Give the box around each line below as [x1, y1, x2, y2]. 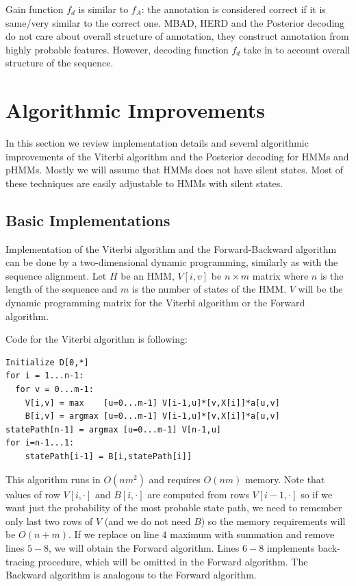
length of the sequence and [5, 282, 118, 296]
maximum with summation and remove [170, 527, 335, 541]
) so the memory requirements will [201, 513, 346, 528]
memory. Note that [244, 472, 325, 486]
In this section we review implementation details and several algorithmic [5, 136, 309, 150]
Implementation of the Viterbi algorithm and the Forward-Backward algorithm [5, 241, 337, 256]
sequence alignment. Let [5, 268, 107, 282]
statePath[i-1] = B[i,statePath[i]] [25, 451, 192, 461]
